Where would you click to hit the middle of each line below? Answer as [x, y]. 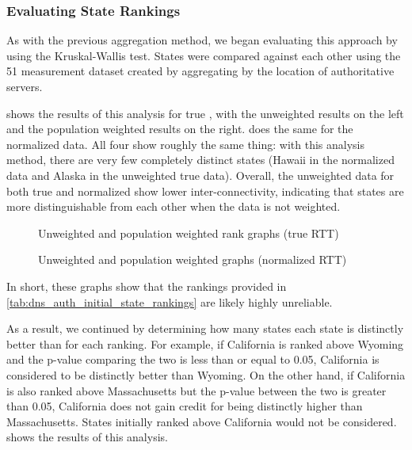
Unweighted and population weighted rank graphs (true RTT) [189, 233]
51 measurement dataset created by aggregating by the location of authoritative [200, 71]
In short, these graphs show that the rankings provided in [147, 286]
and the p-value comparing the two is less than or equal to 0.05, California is [193, 359]
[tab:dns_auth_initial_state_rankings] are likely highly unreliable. [170, 301]
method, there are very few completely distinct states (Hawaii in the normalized [200, 160]
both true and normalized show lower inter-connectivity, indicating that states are [205, 191]
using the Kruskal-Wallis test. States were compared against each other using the [204, 55]
